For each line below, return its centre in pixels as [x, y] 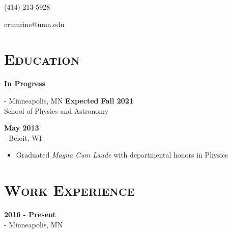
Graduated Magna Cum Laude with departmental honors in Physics [122, 155]
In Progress [25, 83]
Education [42, 59]
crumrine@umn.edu [34, 24]
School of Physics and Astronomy [56, 110]
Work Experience [69, 190]
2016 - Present [30, 214]
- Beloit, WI [23, 137]
